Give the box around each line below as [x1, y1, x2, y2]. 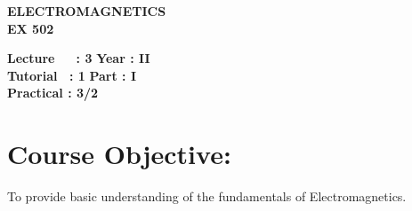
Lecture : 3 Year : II [7, 49, 150, 67]
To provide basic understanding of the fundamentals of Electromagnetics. [7, 187, 407, 206]
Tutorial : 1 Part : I [7, 66, 137, 84]
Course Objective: [7, 136, 231, 172]
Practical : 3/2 [7, 83, 99, 102]
